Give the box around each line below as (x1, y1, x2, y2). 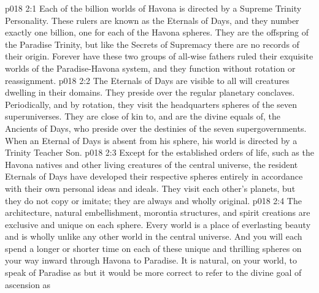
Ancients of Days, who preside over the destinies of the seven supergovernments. (5, 121, 307, 134)
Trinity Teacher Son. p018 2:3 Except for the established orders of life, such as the (5, 146, 314, 159)
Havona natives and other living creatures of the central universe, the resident (5, 158, 298, 170)
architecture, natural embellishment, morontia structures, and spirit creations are (5, 206, 310, 219)
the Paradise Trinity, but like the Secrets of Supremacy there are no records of (5, 37, 299, 50)
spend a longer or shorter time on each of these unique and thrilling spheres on (5, 242, 302, 254)
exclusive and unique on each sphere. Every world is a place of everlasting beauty (5, 218, 311, 230)
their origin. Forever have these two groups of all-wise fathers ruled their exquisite (5, 50, 313, 63)
